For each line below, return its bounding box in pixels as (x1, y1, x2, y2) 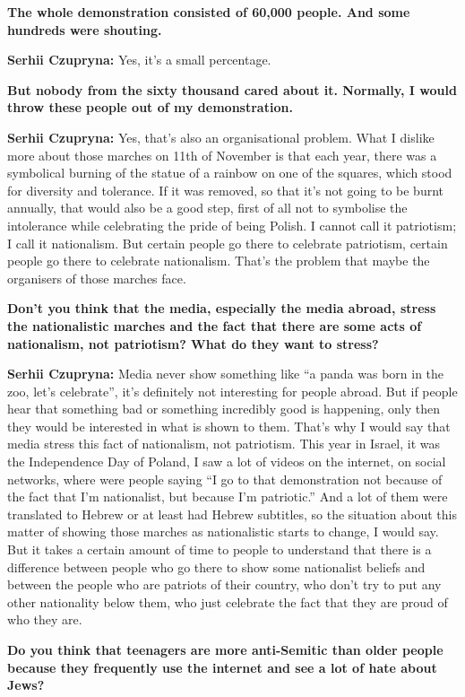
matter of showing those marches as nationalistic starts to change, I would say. (7, 522, 439, 541)
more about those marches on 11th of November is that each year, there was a (7, 145, 437, 164)
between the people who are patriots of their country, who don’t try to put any (7, 575, 442, 594)
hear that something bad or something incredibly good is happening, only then (7, 399, 441, 418)
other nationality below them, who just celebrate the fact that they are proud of (7, 592, 448, 611)
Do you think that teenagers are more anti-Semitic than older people (7, 640, 443, 658)
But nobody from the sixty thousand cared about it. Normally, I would (7, 80, 457, 99)
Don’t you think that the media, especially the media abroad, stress (7, 299, 436, 318)
